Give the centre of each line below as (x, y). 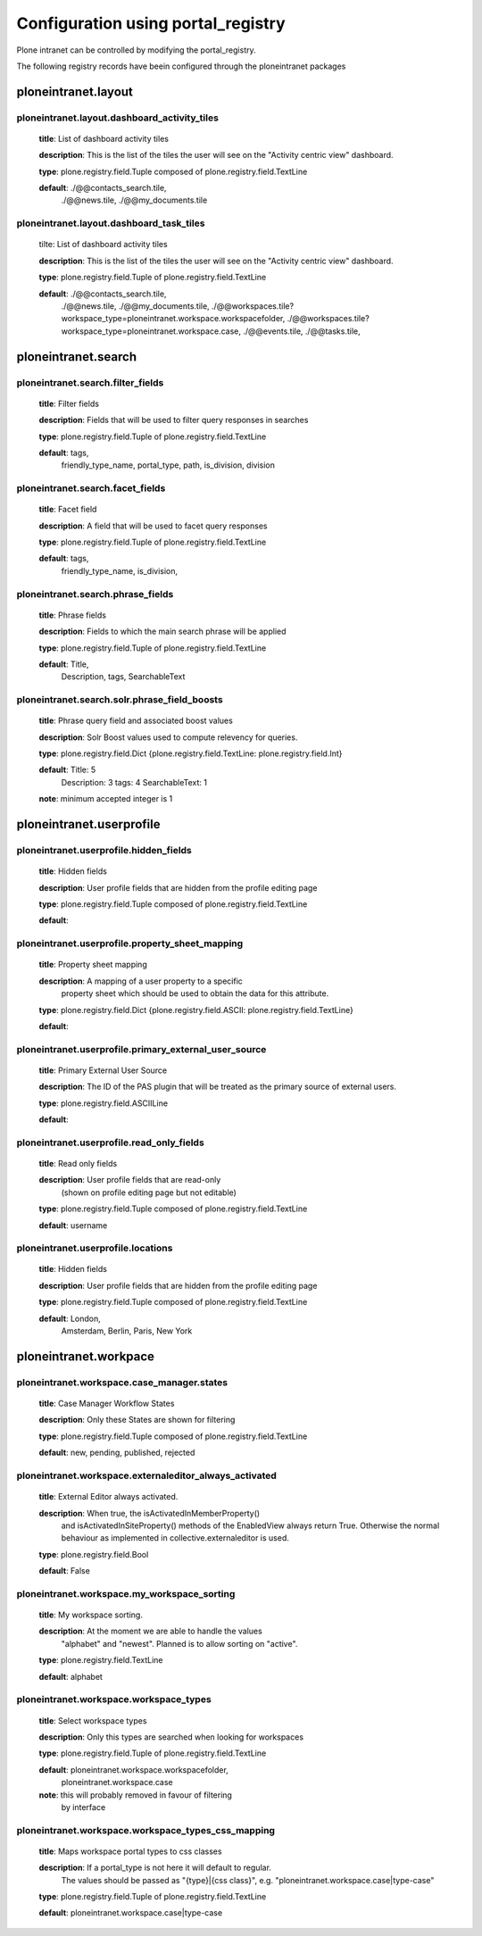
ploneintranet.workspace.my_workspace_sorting (126, 1593)
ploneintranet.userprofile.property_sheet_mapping (130, 943)
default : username (73, 1225)
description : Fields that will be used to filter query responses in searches (174, 420)
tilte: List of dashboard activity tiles (104, 245)
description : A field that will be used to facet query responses (153, 526)
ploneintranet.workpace (86, 1356)
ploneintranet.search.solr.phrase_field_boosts (120, 700)
